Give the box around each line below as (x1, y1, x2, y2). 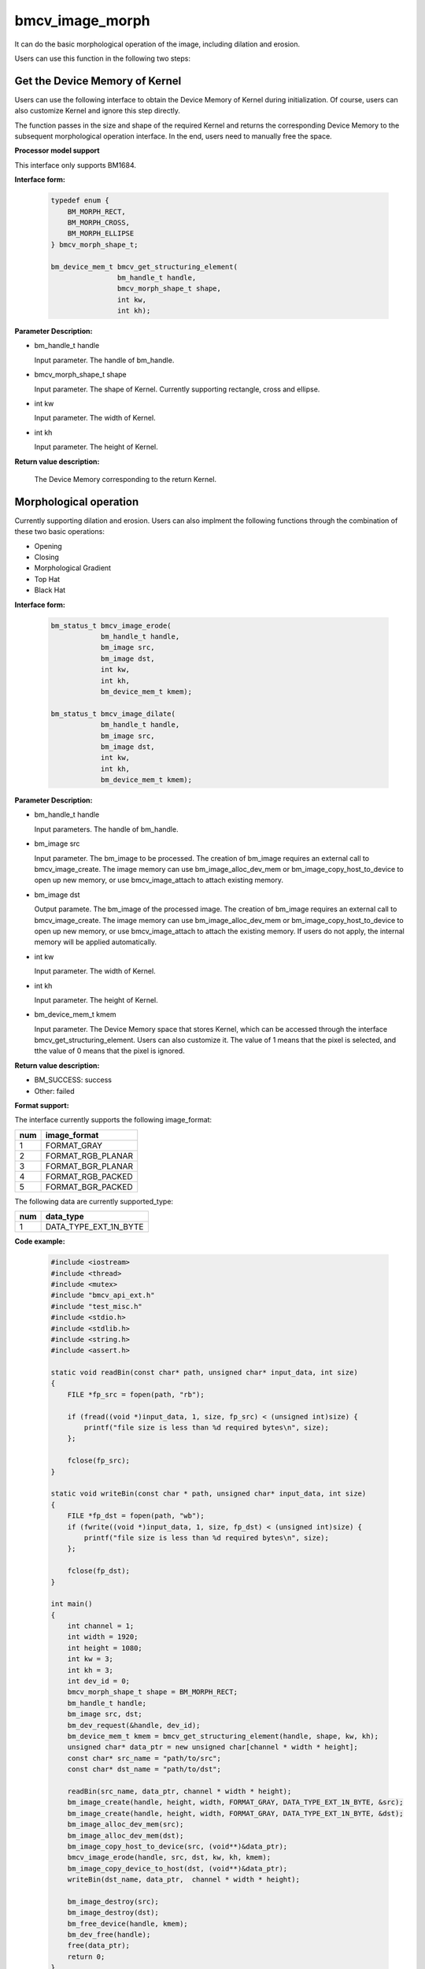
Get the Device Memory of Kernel (14, 74, 182, 87)
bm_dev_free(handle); (67, 1930, 151, 1939)
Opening (34, 541, 62, 551)
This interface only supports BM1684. (14, 160, 137, 169)
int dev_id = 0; (67, 1677, 130, 1685)
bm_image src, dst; (67, 1710, 143, 1719)
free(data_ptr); (67, 1941, 130, 1950)
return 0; (67, 1952, 105, 1961)
